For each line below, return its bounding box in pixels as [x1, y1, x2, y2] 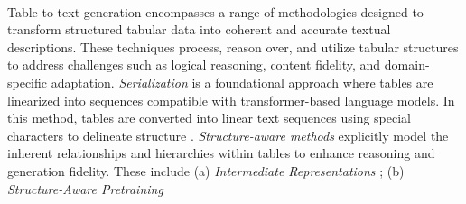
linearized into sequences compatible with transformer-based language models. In [7, 90, 455, 109]
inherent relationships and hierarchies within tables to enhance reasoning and [7, 144, 435, 162]
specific [7, 72, 48, 91]
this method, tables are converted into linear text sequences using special [7, 108, 411, 127]
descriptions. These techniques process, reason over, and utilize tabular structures [7, 37, 459, 56]
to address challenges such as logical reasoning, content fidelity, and [7, 55, 381, 74]
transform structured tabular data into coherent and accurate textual [7, 20, 391, 39]
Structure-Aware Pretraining [7, 179, 163, 198]
